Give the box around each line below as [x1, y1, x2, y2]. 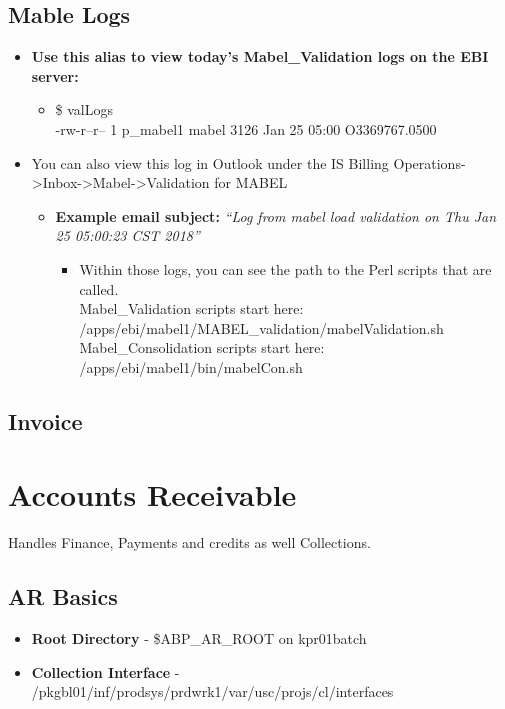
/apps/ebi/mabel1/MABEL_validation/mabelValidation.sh [79, 317, 444, 338]
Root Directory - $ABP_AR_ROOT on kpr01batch [31, 628, 367, 649]
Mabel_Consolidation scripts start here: [79, 337, 325, 358]
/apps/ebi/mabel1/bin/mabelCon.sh [79, 356, 303, 377]
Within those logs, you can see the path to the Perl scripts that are [79, 258, 492, 279]
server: [31, 65, 79, 86]
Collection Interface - [31, 661, 180, 682]
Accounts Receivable [8, 474, 297, 515]
